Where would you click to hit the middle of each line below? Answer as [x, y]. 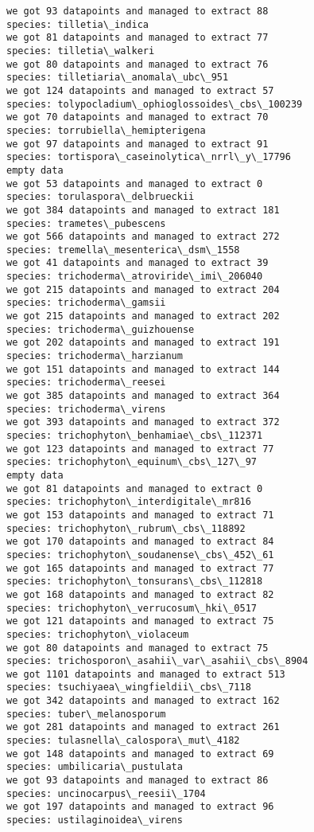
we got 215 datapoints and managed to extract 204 [143, 289]
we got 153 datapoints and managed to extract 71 [140, 515]
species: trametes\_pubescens [86, 223]
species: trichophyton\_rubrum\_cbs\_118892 [126, 528]
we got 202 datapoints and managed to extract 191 [143, 343]
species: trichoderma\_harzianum [95, 356]
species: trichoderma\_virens [86, 409]
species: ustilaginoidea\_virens [95, 820]
